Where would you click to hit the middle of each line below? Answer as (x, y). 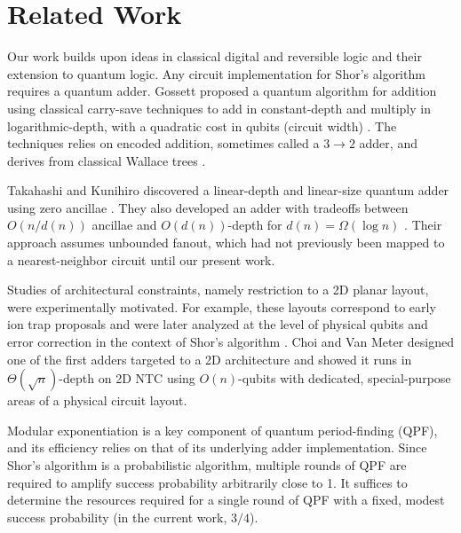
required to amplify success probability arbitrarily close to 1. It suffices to (207, 482)
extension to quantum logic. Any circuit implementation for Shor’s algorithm (216, 73)
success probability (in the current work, (117, 517)
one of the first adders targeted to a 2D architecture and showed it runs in (210, 359)
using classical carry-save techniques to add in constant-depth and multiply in (219, 108)
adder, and (388, 143)
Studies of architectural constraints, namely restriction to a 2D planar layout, (218, 290)
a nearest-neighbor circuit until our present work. (141, 259)
